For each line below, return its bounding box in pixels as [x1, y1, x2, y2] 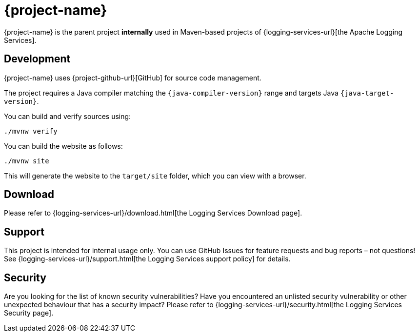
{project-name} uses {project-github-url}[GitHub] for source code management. [4, 73, 261, 82]
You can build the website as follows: [4, 141, 123, 150]
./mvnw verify [4, 127, 58, 135]
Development [4, 53, 71, 65]
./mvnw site [4, 157, 49, 165]
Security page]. [4, 309, 54, 317]
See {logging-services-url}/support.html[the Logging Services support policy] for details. [4, 255, 291, 263]
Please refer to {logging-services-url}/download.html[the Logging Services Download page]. [4, 209, 302, 217]
